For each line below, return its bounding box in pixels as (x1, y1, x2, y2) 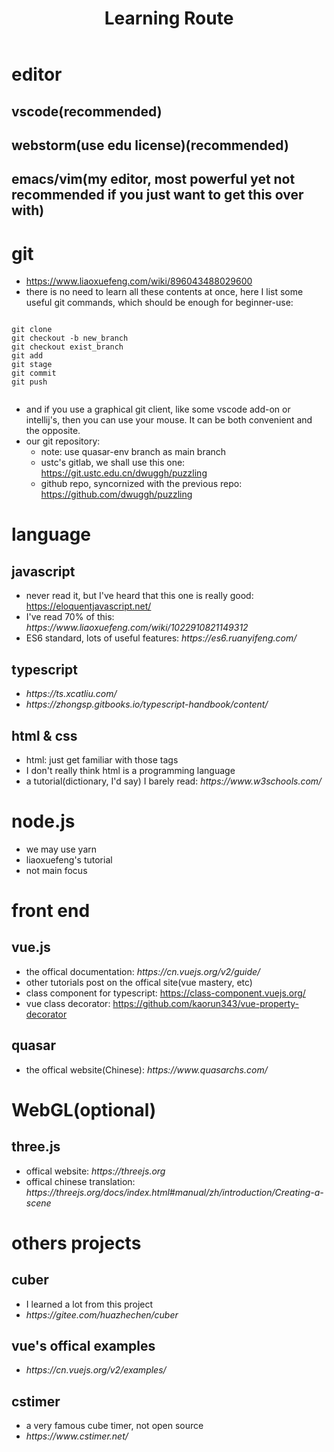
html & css (11, 727, 78, 744)
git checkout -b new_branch (11, 333, 129, 344)
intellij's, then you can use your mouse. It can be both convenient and (25, 414, 313, 426)
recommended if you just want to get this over (11, 187, 304, 204)
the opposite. (25, 425, 81, 437)
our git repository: (25, 435, 101, 447)
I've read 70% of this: (25, 611, 115, 623)
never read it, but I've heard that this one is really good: (25, 590, 254, 602)
